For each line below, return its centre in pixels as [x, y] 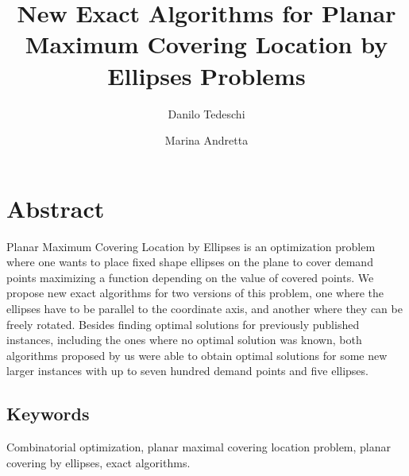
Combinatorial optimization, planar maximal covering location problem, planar [199, 447]
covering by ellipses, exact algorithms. [98, 462]
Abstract [56, 208]
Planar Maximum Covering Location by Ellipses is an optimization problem [191, 246]
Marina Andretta [206, 140]
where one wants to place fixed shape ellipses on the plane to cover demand [190, 262]
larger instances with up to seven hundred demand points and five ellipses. [187, 371]
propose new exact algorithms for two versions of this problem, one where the [195, 293]
